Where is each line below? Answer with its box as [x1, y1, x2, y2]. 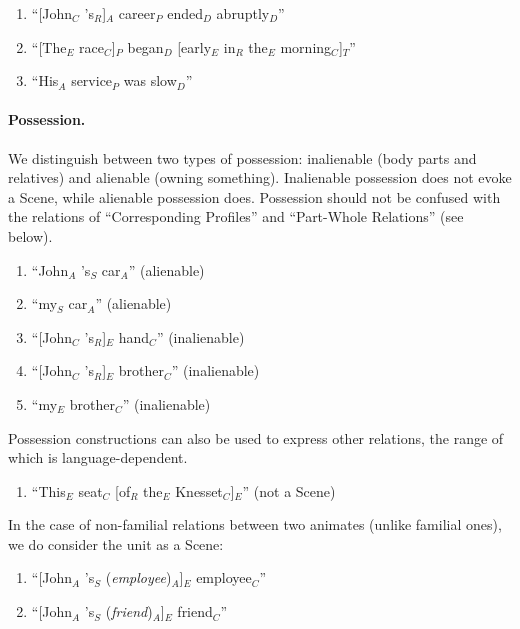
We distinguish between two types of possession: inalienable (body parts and [8, 147, 477, 168]
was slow [123, 70, 177, 91]
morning [280, 36, 332, 57]
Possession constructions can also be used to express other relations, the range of [8, 427, 504, 448]
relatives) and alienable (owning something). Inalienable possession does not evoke [8, 167, 512, 188]
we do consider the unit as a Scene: [8, 533, 224, 554]
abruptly [216, 3, 270, 23]
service [71, 70, 113, 91]
